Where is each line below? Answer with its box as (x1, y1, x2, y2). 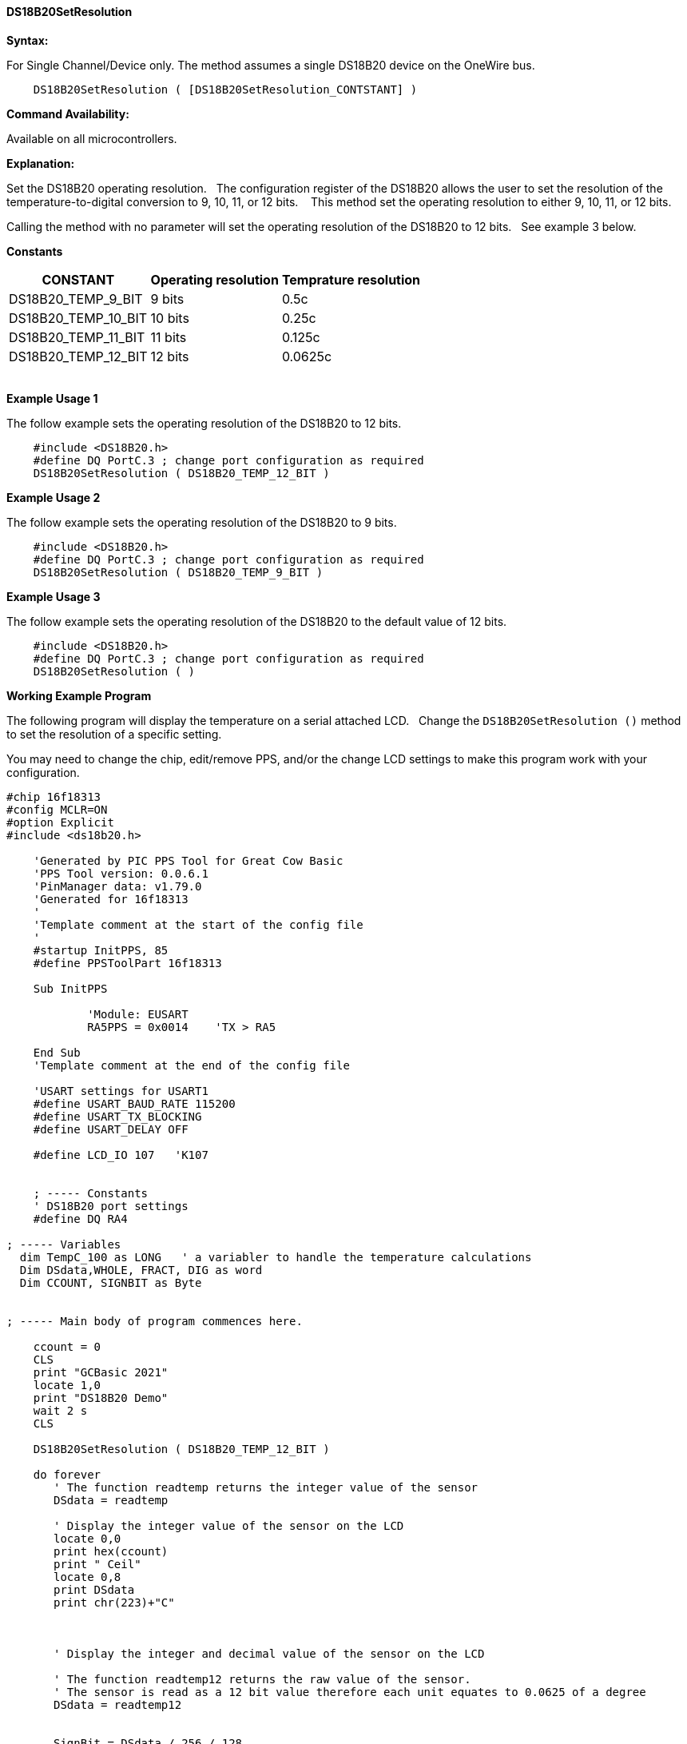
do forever (33, 1467, 101, 1481)
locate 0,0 (54, 1531, 121, 1545)
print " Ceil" (54, 1557, 141, 1571)
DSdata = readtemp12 (54, 1698, 182, 1711)
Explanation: (6, 156, 75, 170)
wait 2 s (33, 1404, 88, 1417)
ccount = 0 (33, 1340, 101, 1353)
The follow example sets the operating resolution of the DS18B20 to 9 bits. (6, 515, 397, 529)
